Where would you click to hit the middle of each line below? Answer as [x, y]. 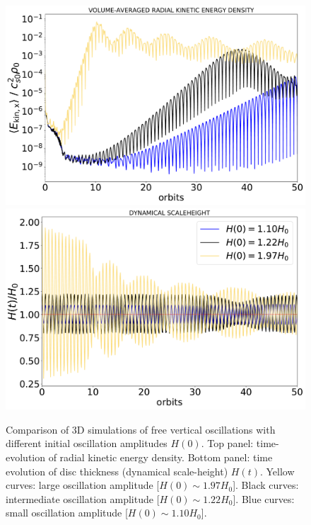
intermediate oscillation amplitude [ [83, 498]
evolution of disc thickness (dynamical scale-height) [117, 471]
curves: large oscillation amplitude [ [83, 485]
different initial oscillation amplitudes [87, 443]
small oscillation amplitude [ [67, 513]
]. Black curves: [266, 485]
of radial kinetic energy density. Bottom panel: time [160, 457]
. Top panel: [227, 443]
